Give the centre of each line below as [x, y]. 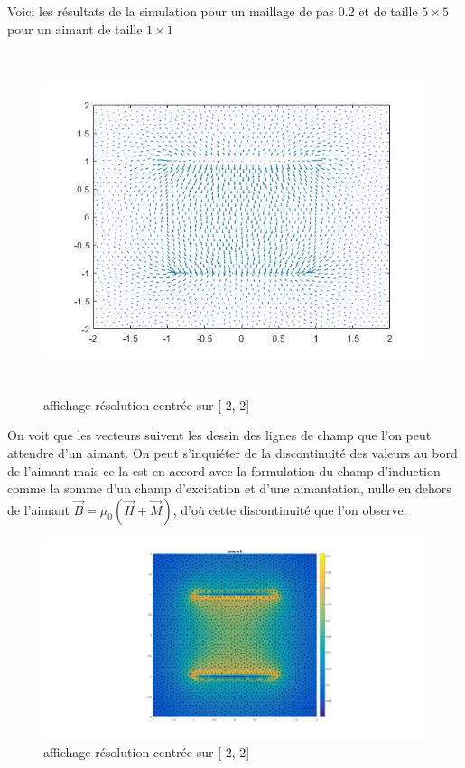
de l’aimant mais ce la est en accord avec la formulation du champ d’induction [224, 470]
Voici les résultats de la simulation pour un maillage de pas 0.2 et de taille [213, 11]
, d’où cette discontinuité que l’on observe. [290, 509]
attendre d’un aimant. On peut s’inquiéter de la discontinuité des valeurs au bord [232, 452]
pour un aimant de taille [75, 28]
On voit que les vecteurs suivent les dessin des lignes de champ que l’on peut [219, 435]
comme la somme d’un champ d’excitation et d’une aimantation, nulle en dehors [229, 488]
